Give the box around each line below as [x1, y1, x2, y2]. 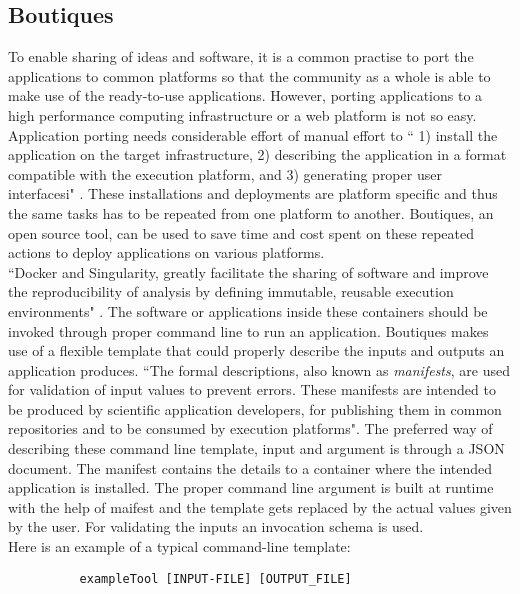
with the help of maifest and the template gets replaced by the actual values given [8, 496, 512, 517]
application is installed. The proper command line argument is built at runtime [8, 477, 494, 498]
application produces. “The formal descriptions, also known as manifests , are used [8, 359, 510, 380]
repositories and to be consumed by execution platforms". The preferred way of [8, 418, 493, 439]
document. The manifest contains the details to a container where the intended [8, 457, 493, 478]
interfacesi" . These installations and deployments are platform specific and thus [8, 183, 498, 204]
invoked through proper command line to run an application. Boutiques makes [8, 320, 489, 341]
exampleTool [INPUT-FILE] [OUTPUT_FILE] [79, 571, 352, 586]
